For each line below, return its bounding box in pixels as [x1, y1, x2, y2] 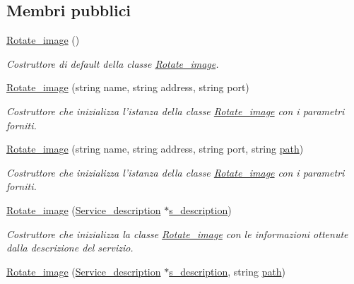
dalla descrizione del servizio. [6, 240, 134, 255]
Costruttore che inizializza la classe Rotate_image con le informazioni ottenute [6, 226, 348, 241]
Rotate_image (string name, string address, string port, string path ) [6, 141, 304, 156]
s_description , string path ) [169, 264, 286, 278]
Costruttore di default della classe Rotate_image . [6, 56, 219, 71]
